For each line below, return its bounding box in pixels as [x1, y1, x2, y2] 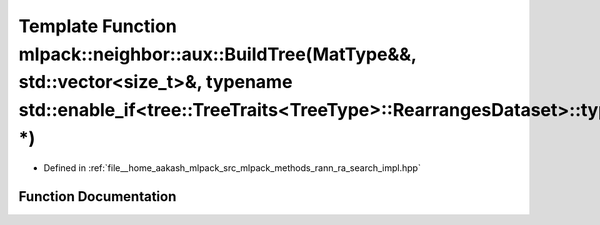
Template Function [18, 15, 177, 37]
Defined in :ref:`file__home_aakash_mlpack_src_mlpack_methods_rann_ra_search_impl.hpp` [43, 161, 422, 174]
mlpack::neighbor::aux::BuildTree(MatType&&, [18, 43, 417, 65]
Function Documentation [18, 188, 177, 205]
